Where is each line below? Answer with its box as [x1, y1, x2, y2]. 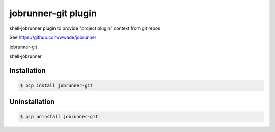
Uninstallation [9, 98, 55, 106]
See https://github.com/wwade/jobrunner [9, 34, 97, 40]
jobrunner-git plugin [9, 8, 97, 19]
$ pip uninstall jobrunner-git [20, 114, 99, 120]
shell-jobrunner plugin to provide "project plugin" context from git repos [9, 25, 160, 31]
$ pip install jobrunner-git [20, 82, 93, 89]
